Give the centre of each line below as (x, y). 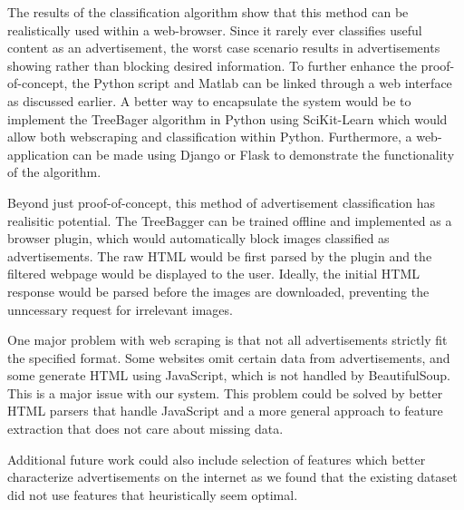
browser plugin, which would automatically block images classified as (198, 238)
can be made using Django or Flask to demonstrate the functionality (264, 154)
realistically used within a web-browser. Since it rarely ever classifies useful (215, 29)
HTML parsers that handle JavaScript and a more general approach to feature (225, 411)
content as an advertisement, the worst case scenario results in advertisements (224, 48)
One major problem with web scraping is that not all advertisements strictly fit (227, 340)
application (38, 154)
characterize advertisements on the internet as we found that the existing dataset (232, 477)
